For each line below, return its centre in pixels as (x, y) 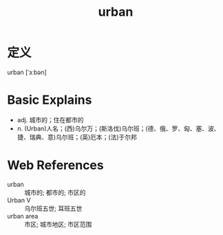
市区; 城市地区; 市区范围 (58, 224)
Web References (56, 165)
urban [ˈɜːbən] (27, 72)
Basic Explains (50, 100)
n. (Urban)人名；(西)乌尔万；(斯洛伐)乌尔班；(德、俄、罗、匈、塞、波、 (118, 128)
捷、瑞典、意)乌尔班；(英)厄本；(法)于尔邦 (77, 137)
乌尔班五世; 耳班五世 (53, 208)
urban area (23, 216)
